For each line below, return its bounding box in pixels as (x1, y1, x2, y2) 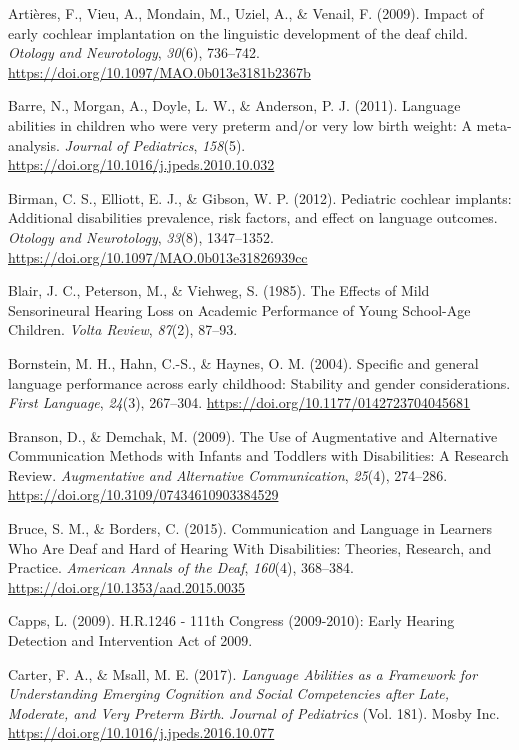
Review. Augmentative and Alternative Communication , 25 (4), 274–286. (8, 464, 448, 485)
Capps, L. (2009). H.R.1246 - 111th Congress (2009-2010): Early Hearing (8, 610, 455, 631)
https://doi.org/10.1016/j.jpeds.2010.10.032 (8, 154, 275, 175)
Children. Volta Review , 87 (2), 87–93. (8, 319, 238, 340)
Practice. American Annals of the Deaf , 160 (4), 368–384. (8, 557, 354, 578)
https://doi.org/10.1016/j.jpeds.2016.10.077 (8, 722, 275, 743)
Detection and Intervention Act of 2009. (8, 630, 253, 651)
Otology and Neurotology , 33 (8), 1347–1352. (8, 226, 275, 247)
